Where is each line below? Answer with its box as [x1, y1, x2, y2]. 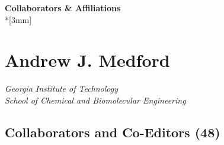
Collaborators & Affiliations [5, 2, 121, 14]
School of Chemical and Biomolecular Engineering [5, 94, 186, 106]
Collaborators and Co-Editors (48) [5, 123, 220, 141]
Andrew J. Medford [5, 48, 170, 72]
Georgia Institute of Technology [5, 82, 119, 95]
